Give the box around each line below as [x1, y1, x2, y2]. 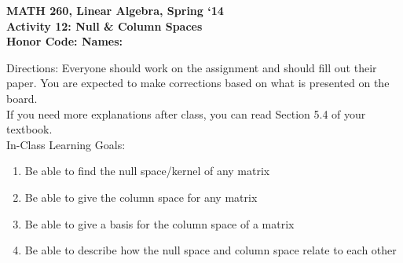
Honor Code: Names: [6, 33, 123, 49]
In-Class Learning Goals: [6, 136, 126, 152]
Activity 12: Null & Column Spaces [6, 17, 203, 34]
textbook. [6, 121, 53, 137]
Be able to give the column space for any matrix [24, 188, 258, 205]
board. [6, 89, 38, 106]
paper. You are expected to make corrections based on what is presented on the [6, 75, 390, 91]
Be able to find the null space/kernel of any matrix [24, 163, 270, 179]
